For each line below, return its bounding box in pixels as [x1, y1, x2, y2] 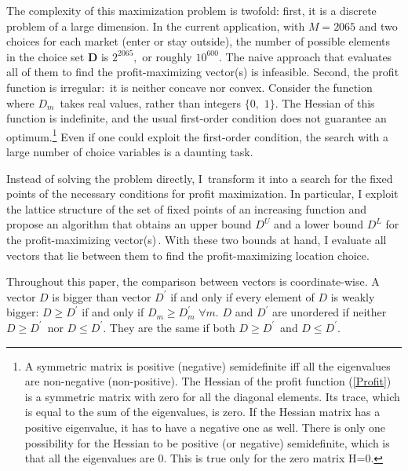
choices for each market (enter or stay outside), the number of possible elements [6, 33, 391, 49]
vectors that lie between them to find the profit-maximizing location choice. [6, 246, 370, 263]
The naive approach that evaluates [225, 48, 392, 64]
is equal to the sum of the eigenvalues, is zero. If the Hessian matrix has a [24, 403, 381, 420]
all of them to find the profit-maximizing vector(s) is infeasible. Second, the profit [6, 64, 399, 80]
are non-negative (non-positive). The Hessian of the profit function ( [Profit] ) [24, 373, 392, 389]
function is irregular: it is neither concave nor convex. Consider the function [6, 78, 373, 95]
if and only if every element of [170, 288, 315, 305]
